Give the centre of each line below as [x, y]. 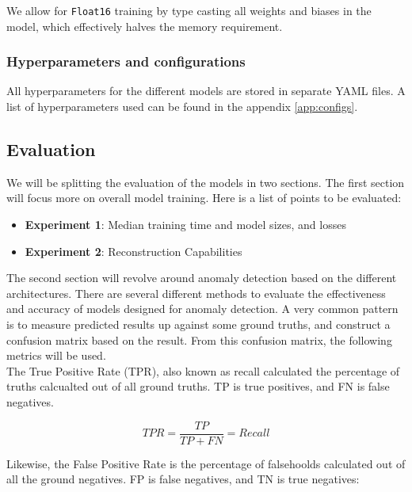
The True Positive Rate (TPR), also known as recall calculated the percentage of [203, 370]
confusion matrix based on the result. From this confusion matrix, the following [199, 339]
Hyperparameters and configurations [126, 61]
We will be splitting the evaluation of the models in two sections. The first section [206, 182]
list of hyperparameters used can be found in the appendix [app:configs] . [182, 107]
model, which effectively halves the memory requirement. [145, 26]
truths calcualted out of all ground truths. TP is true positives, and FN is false [198, 386]
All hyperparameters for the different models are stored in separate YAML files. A [206, 91]
